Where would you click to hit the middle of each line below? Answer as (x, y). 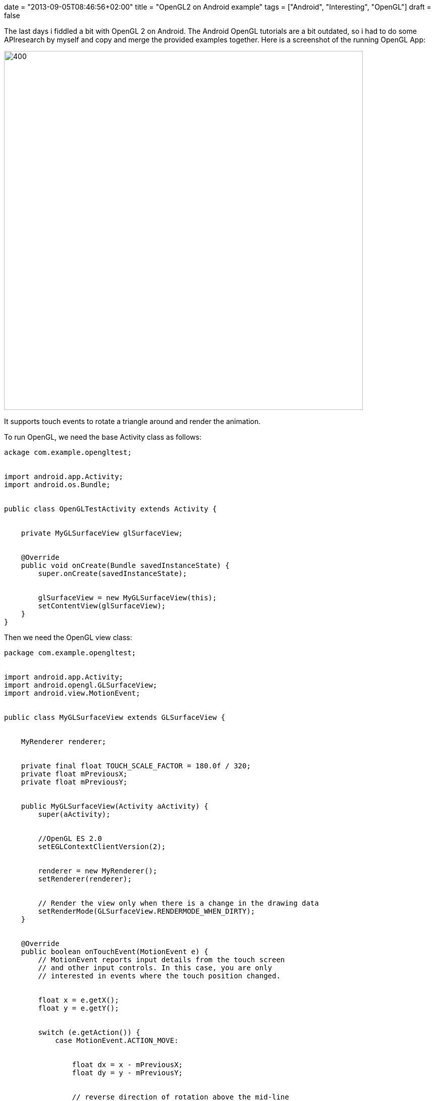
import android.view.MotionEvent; (72, 693)
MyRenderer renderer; (64, 742)
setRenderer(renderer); (85, 879)
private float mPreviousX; (74, 774)
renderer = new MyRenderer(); (98, 871)
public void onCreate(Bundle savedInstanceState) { (125, 565)
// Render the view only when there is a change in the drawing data (178, 903)
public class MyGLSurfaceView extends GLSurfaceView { (115, 717)
